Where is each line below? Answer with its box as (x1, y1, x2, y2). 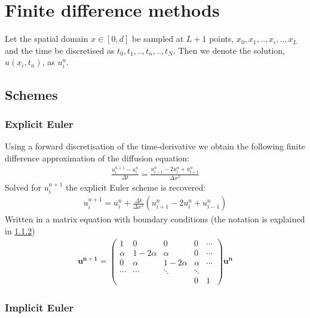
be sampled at (132, 32, 184, 45)
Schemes (5, 85, 58, 103)
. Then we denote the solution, (173, 44, 285, 56)
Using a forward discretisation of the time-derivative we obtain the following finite (5, 140, 305, 152)
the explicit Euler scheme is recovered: (66, 181, 206, 193)
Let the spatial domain (5, 32, 88, 45)
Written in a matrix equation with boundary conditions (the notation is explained (5, 213, 305, 225)
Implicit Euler (5, 299, 74, 314)
